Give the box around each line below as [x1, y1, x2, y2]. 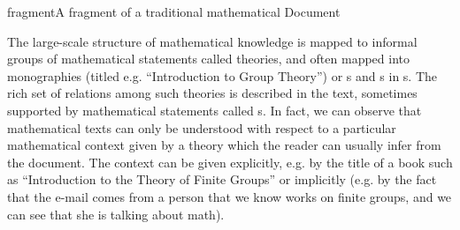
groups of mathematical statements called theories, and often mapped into [7, 49, 410, 68]
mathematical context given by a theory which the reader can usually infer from [7, 136, 441, 154]
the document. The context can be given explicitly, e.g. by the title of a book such [7, 152, 453, 171]
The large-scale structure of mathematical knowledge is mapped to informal [7, 32, 418, 50]
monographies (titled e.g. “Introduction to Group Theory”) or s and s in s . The [7, 66, 438, 85]
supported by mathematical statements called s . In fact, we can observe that [7, 100, 422, 119]
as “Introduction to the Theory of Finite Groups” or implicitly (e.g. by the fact [7, 170, 437, 189]
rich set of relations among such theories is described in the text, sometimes [7, 84, 418, 102]
